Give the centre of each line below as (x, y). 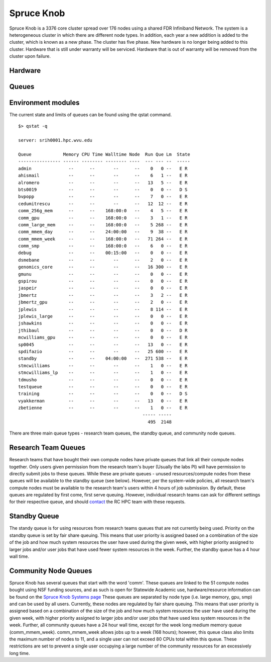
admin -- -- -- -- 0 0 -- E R (103, 168)
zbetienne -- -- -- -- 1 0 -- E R (103, 408)
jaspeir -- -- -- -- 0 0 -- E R (103, 288)
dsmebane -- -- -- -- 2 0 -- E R (103, 260)
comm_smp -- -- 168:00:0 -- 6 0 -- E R (103, 246)
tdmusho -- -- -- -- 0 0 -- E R (103, 380)
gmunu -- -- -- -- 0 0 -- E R (103, 274)
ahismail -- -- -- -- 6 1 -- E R (103, 176)
